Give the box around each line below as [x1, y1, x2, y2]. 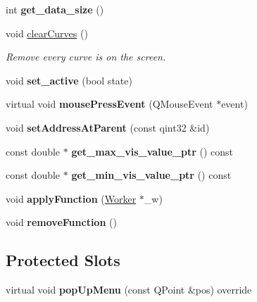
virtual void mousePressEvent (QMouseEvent [6, 96, 213, 111]
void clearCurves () [6, 25, 88, 40]
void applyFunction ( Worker [6, 191, 137, 206]
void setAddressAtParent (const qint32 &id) [6, 120, 210, 134]
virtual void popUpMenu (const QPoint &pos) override [6, 282, 252, 297]
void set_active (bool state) [6, 73, 132, 87]
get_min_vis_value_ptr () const [71, 168, 232, 182]
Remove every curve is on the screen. [6, 49, 166, 64]
